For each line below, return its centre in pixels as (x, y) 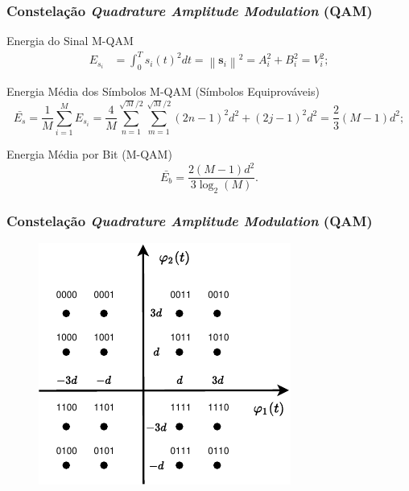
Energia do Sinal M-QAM (70, 41)
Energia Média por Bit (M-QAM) (89, 154)
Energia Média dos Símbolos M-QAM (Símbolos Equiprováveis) (163, 91)
